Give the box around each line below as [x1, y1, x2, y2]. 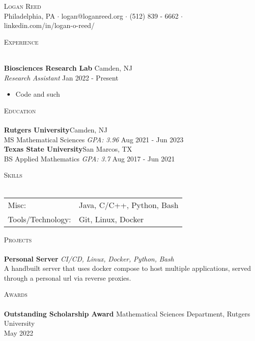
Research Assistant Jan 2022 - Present [4, 72, 118, 82]
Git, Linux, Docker [79, 213, 144, 225]
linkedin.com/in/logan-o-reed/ [4, 20, 95, 30]
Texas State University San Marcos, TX [4, 144, 132, 154]
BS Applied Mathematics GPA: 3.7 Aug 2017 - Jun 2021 [4, 153, 175, 163]
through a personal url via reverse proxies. [4, 272, 131, 283]
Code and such [15, 89, 60, 99]
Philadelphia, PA [4, 10, 55, 21]
